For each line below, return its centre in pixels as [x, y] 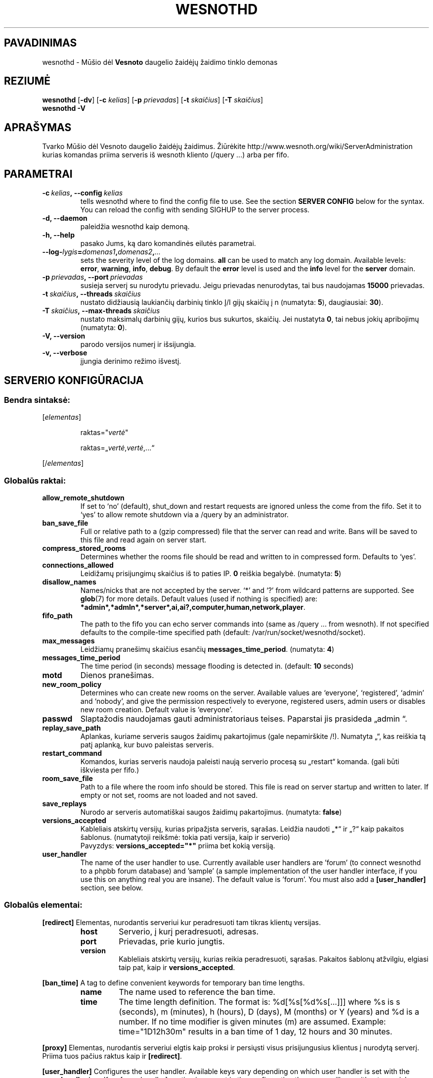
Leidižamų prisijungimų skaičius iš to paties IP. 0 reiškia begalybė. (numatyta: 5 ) [211, 574]
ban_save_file [65, 523]
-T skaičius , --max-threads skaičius [101, 311]
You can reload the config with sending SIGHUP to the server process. [195, 210]
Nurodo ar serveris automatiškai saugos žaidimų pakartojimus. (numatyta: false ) [211, 812]
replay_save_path [71, 728]
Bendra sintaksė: [37, 400]
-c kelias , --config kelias [83, 193]
